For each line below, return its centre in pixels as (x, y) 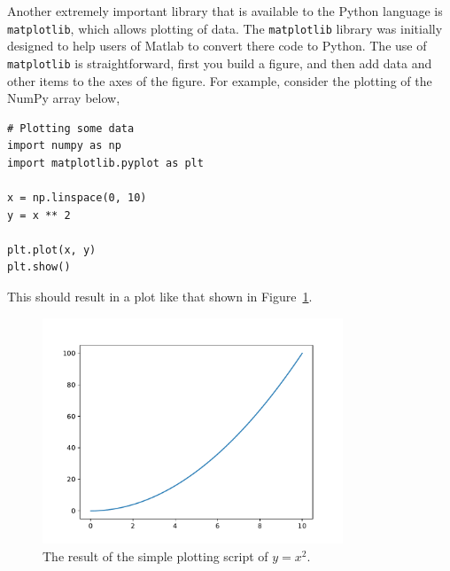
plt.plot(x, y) (52, 250)
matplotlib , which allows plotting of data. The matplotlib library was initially (225, 28)
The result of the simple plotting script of (155, 555)
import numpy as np (64, 146)
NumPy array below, (64, 98)
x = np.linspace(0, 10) (77, 198)
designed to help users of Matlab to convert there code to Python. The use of (217, 46)
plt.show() (39, 267)
